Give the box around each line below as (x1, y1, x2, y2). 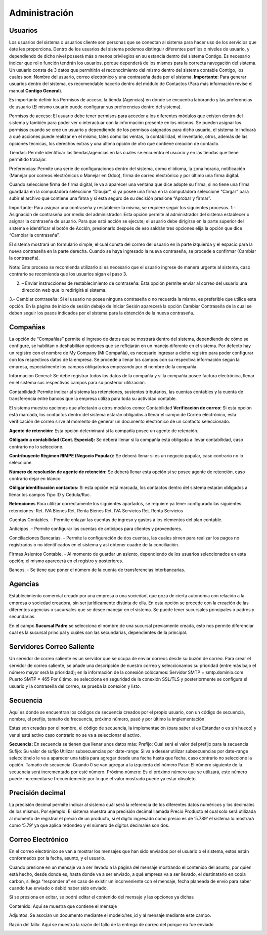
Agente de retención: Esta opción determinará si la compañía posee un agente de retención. (9, 428, 199, 434)
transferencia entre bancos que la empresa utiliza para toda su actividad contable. (9, 396, 177, 401)
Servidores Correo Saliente (9, 643, 95, 651)
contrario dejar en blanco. (9, 476, 62, 482)
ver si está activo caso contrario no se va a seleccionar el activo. (9, 732, 141, 738)
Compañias (9, 323, 45, 331)
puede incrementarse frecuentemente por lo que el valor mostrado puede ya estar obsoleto (9, 776, 196, 782)
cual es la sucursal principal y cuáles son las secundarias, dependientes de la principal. (9, 629, 187, 635)
